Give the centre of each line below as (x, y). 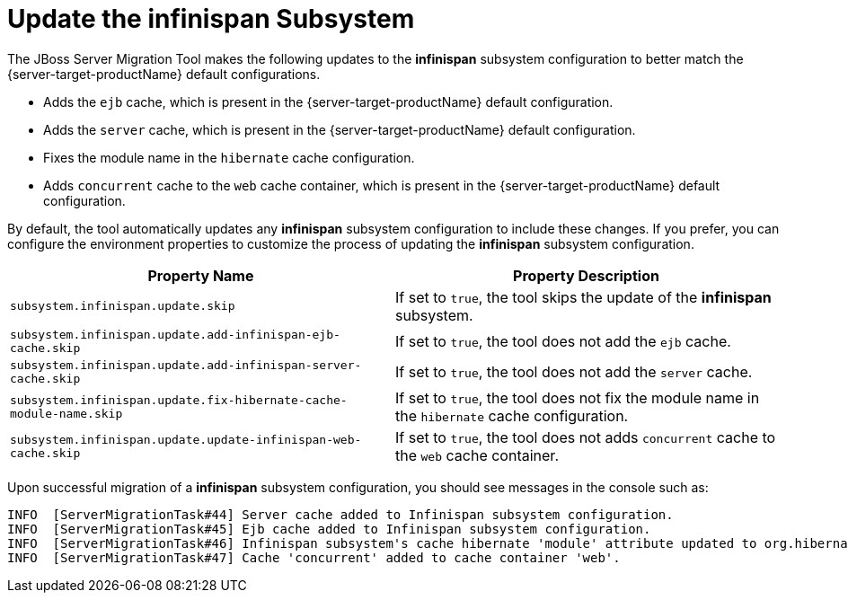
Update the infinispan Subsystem (211, 19)
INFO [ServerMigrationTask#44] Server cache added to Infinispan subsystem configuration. (340, 514)
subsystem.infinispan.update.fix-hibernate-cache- (179, 400)
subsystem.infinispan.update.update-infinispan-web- (186, 439)
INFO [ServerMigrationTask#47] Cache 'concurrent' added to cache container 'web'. (314, 557)
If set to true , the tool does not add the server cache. (574, 371)
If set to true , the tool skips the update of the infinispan (583, 297)
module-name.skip (66, 413)
